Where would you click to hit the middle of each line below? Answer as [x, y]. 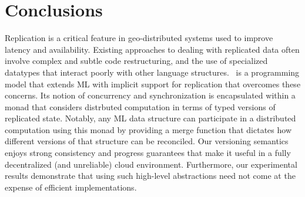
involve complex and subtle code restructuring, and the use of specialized [136, 61]
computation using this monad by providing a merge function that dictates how [148, 129]
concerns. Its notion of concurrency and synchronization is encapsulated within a [150, 95]
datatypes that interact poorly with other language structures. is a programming [152, 72]
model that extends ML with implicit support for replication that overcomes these [153, 84]
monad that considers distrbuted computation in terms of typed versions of [140, 106]
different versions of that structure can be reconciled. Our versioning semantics [147, 141]
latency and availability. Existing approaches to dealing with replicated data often [152, 49]
